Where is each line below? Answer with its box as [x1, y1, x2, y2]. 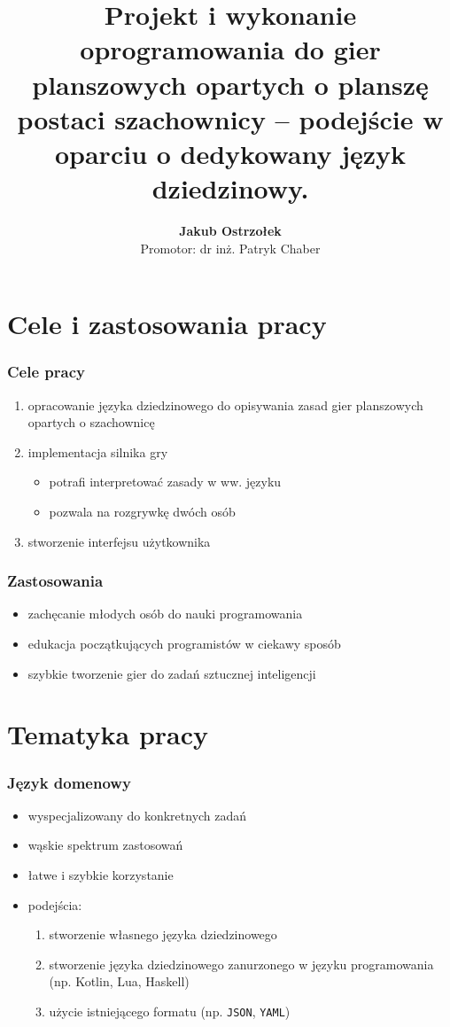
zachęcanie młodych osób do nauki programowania [27, 604, 303, 623]
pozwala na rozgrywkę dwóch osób [49, 502, 236, 521]
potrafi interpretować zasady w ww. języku [49, 472, 282, 491]
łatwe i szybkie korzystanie [27, 866, 174, 883]
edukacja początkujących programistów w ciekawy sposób [27, 634, 341, 653]
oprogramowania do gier [80, 31, 381, 67]
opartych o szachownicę [27, 413, 155, 432]
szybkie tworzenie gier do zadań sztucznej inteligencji [27, 664, 316, 682]
